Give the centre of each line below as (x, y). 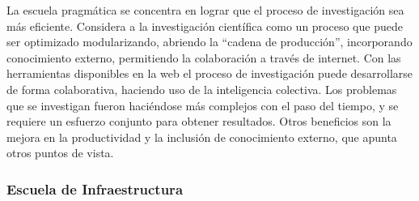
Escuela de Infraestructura (95, 188)
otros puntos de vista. (60, 153)
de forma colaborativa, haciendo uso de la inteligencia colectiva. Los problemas (202, 89)
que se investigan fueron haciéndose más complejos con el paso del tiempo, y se (203, 105)
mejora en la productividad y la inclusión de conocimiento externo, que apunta (202, 137)
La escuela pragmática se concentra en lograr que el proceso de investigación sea (205, 10)
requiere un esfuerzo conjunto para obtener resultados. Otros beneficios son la (199, 121)
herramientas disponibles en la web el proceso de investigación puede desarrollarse (210, 73)
